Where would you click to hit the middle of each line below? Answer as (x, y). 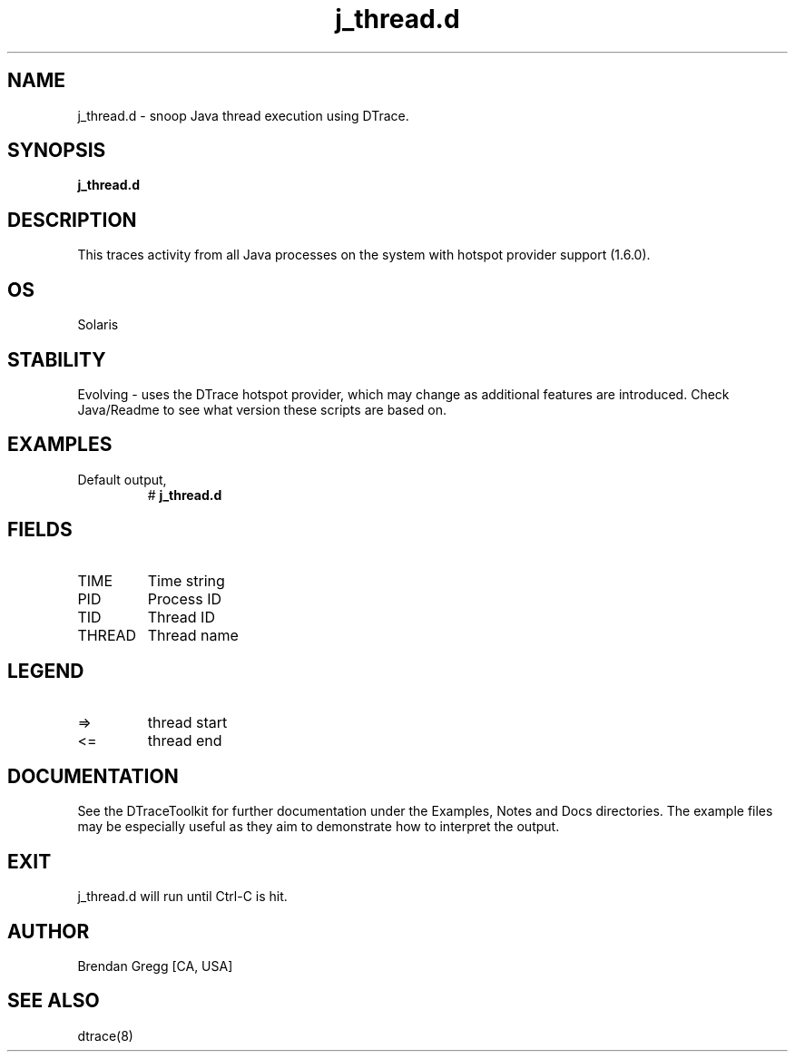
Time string (186, 580)
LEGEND (46, 672)
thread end (185, 740)
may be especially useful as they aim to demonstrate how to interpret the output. (319, 827)
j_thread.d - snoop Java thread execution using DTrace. (243, 115)
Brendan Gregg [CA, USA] (155, 966)
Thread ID (181, 617)
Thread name (193, 635)
